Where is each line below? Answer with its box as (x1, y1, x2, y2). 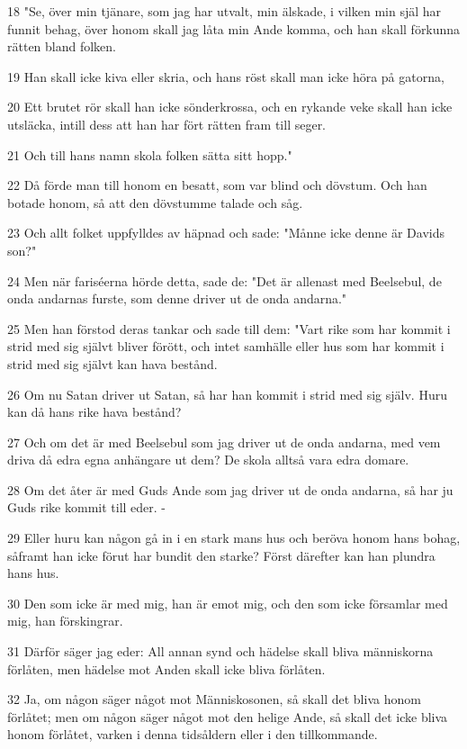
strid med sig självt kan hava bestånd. (7, 354, 218, 373)
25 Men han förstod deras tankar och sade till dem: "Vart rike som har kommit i (7, 319, 451, 338)
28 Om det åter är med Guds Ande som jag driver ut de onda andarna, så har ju (7, 480, 454, 499)
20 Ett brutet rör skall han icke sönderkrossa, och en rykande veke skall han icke (7, 97, 453, 116)
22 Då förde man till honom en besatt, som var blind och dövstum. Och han (7, 176, 427, 194)
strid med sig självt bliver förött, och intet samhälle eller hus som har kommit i (7, 337, 445, 356)
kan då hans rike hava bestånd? (7, 402, 182, 421)
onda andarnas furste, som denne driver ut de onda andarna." (7, 289, 347, 308)
